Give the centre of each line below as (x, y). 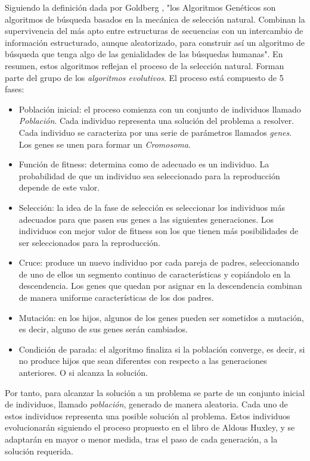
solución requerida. (39, 451)
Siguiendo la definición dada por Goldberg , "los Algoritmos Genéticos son (140, 7)
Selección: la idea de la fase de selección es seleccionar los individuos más (152, 207)
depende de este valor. (59, 187)
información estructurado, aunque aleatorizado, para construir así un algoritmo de (155, 42)
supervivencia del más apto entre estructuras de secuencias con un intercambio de (154, 31)
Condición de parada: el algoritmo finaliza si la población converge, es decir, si (162, 349)
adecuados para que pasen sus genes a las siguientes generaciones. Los (146, 219)
